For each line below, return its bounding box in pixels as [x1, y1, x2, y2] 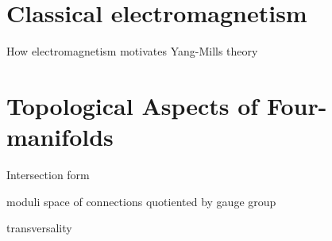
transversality [6, 220, 72, 236]
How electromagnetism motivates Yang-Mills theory [6, 43, 258, 59]
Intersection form [6, 166, 90, 183]
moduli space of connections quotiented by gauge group [6, 193, 276, 209]
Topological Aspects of [6, 89, 259, 121]
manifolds [6, 120, 114, 153]
